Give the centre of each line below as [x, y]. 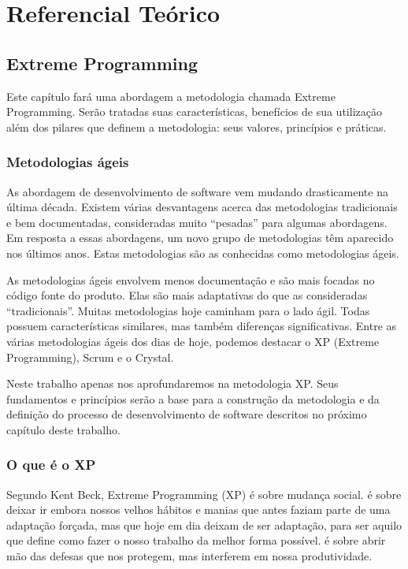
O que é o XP [51, 465]
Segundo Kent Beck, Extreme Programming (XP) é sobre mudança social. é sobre [204, 494]
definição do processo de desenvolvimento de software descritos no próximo [187, 414]
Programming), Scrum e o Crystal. [90, 357]
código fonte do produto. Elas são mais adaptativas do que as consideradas [187, 295]
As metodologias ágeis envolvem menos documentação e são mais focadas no [191, 279]
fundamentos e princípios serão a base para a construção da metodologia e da [193, 398]
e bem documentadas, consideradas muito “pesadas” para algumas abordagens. [197, 222]
